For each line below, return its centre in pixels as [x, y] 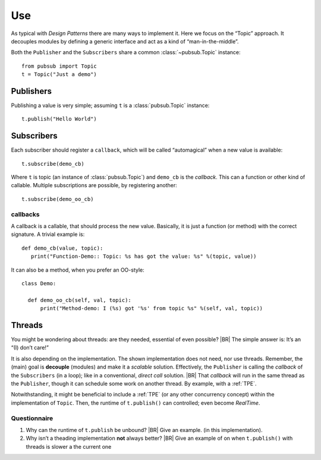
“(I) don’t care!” [30, 348]
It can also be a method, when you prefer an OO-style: [78, 270]
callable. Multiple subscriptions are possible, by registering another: [94, 185]
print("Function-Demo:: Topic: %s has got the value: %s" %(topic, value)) [144, 256]
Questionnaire [32, 418]
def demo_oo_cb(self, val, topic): [80, 300]
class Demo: [39, 283]
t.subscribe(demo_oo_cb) [58, 199]
